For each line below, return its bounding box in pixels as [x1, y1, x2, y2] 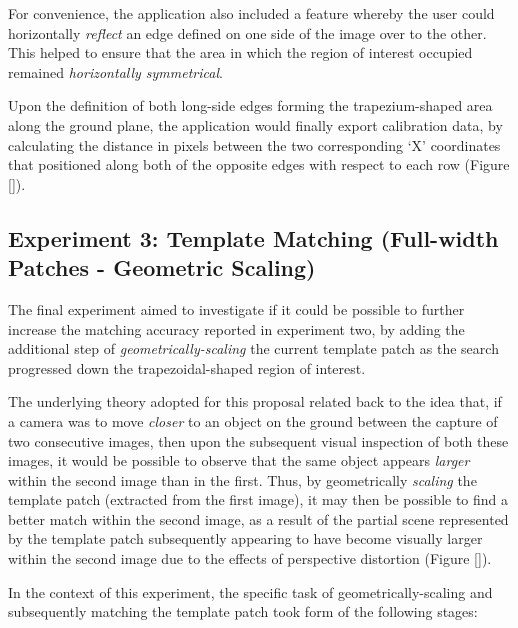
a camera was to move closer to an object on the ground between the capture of [8, 410, 498, 431]
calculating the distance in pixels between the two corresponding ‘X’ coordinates [8, 134, 501, 155]
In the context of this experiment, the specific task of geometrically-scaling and [8, 581, 493, 602]
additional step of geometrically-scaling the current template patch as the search [8, 338, 499, 359]
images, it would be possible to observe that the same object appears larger [8, 450, 470, 471]
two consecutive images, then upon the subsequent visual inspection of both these [8, 430, 509, 451]
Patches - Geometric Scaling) [8, 252, 316, 283]
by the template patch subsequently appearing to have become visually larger [8, 528, 483, 549]
